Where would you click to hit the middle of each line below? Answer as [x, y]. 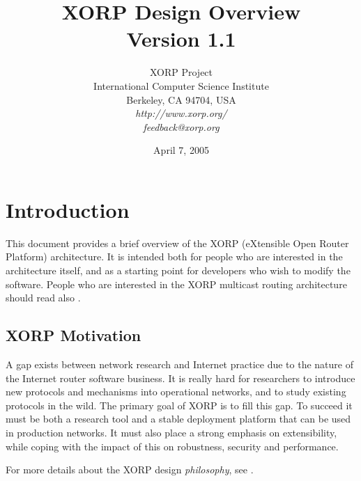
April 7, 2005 [181, 150]
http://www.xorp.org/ [181, 113]
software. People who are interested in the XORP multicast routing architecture [176, 284]
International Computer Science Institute [181, 85]
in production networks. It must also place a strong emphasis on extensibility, [171, 432]
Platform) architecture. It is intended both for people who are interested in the [174, 257]
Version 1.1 [181, 39]
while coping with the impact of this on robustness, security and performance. [172, 446]
